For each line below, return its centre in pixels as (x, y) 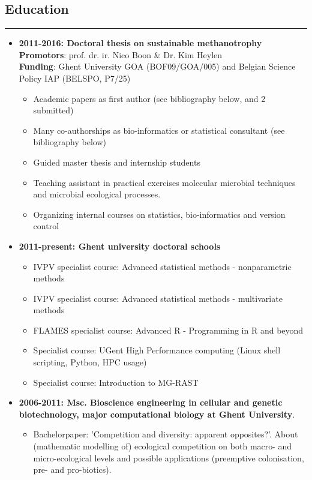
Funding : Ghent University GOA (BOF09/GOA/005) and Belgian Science (157, 66)
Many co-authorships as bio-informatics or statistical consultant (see (159, 130)
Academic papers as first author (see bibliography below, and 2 (149, 98)
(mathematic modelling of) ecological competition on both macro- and (163, 446)
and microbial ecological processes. (97, 194)
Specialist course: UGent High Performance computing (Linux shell (157, 350)
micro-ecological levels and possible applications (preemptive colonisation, (169, 457)
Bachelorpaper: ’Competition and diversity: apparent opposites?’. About (166, 434)
